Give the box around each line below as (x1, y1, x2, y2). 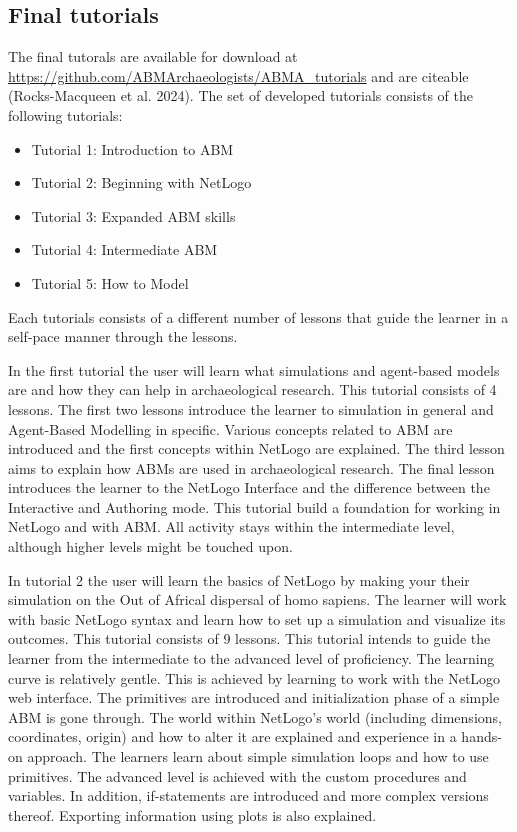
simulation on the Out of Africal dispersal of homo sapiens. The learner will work (8, 589, 507, 610)
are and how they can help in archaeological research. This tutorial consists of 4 (8, 379, 497, 400)
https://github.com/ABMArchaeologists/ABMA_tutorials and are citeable (8, 65, 469, 86)
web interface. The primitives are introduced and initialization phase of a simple (8, 687, 500, 708)
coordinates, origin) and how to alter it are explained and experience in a (8, 726, 457, 747)
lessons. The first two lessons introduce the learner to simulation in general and (8, 398, 494, 419)
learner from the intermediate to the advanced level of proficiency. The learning (8, 648, 495, 669)
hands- (461, 726, 502, 747)
